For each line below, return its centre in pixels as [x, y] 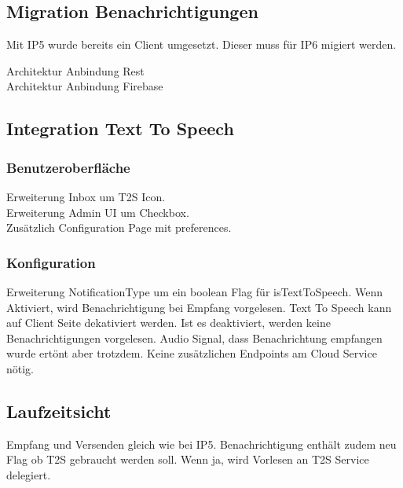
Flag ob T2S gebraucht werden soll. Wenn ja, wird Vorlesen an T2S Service [188, 459]
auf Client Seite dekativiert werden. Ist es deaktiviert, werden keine [169, 323]
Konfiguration [51, 262]
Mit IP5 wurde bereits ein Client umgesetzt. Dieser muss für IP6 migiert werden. [201, 44]
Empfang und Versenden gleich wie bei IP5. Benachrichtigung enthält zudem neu [201, 444]
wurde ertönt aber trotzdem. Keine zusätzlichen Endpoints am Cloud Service [192, 353]
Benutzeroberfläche [68, 167]
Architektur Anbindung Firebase [85, 86]
